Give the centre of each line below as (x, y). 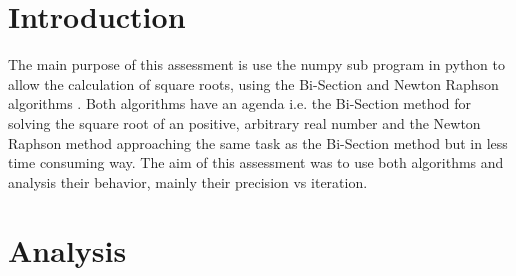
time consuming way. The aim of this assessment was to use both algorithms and (256, 162)
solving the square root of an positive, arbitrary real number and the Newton (244, 122)
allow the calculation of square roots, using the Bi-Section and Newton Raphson (253, 83)
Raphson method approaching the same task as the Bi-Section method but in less (258, 142)
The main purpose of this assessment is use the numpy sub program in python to (257, 64)
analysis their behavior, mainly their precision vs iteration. (188, 181)
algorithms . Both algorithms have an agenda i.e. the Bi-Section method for (240, 103)
